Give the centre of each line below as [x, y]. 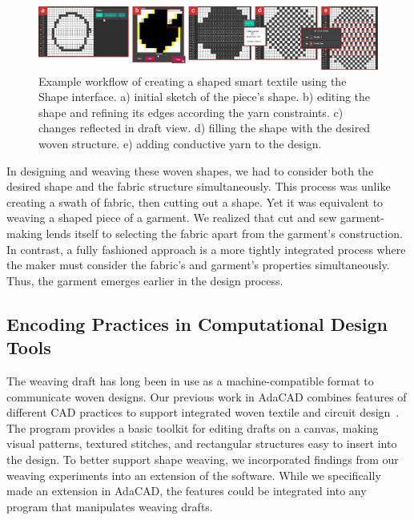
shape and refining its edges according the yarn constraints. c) [191, 112]
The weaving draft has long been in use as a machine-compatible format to [190, 380]
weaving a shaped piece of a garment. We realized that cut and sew [172, 218]
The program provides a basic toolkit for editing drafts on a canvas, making [193, 427]
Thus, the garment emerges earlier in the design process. [145, 280]
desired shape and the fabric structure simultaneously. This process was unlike [199, 186]
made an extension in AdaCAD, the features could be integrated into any [187, 491]
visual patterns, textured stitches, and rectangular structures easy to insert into [202, 443]
